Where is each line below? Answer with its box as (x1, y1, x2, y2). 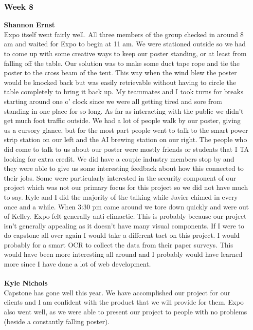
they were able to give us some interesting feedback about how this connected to (4, 163, 244, 173)
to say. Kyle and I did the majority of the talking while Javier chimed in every (4, 191, 238, 202)
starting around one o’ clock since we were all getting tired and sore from (4, 96, 222, 106)
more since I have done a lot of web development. (4, 259, 151, 269)
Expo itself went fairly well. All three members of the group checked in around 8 (4, 29, 244, 39)
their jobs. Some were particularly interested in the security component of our (4, 172, 236, 183)
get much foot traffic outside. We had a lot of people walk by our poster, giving (4, 115, 241, 125)
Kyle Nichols (4, 278, 48, 288)
